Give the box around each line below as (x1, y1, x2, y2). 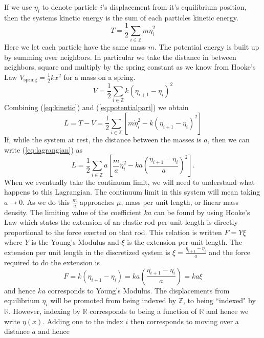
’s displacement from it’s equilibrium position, (102, 2, 247, 12)
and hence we (206, 306, 249, 316)
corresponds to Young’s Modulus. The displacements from (48, 285, 230, 295)
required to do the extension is (4, 257, 100, 268)
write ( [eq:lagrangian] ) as (4, 144, 83, 155)
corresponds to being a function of (90, 306, 197, 316)
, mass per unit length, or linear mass (121, 196, 238, 207)
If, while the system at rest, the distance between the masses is (4, 134, 202, 145)
